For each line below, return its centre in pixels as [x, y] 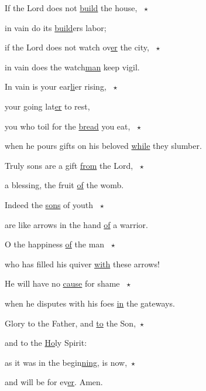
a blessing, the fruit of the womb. [64, 185]
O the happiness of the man [55, 244]
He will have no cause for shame [62, 283]
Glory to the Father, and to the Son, [71, 323]
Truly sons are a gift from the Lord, [69, 165]
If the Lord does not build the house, [71, 8]
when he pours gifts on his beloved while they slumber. [103, 146]
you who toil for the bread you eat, [68, 126]
